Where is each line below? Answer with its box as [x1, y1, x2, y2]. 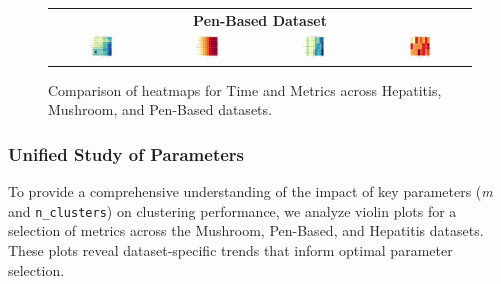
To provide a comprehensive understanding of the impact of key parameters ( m [8, 181, 493, 202]
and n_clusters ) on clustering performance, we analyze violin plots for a [8, 200, 457, 221]
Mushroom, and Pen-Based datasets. [48, 99, 272, 120]
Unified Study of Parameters [8, 141, 245, 166]
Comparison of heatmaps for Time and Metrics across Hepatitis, [48, 79, 442, 100]
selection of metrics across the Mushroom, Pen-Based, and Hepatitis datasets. [8, 220, 484, 241]
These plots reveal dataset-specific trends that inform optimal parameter [8, 240, 453, 260]
